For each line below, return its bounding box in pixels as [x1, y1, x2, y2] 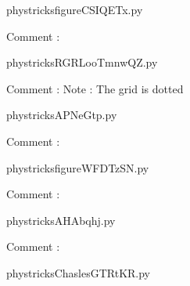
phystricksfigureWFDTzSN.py [6, 159, 149, 176]
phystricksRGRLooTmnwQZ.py [6, 54, 158, 71]
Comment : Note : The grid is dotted [6, 80, 184, 96]
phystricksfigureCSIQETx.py [6, 2, 143, 17]
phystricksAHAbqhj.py [6, 212, 116, 228]
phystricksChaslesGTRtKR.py [6, 264, 151, 281]
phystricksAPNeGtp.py [6, 107, 117, 123]
